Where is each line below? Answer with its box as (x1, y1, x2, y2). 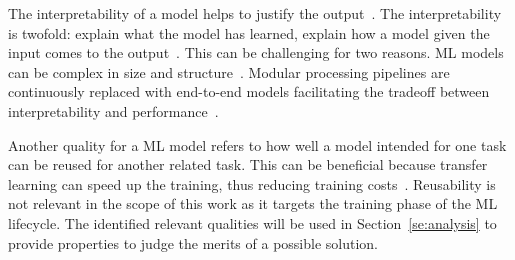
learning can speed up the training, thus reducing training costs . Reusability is (8, 173, 496, 194)
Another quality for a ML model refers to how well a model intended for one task (8, 134, 507, 155)
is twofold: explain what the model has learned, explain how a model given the (8, 22, 490, 43)
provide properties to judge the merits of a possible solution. (8, 232, 379, 253)
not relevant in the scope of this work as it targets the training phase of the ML (8, 193, 498, 214)
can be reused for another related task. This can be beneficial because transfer (8, 154, 488, 175)
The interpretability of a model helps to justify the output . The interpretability (8, 3, 502, 23)
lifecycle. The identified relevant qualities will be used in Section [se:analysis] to (8, 212, 497, 233)
